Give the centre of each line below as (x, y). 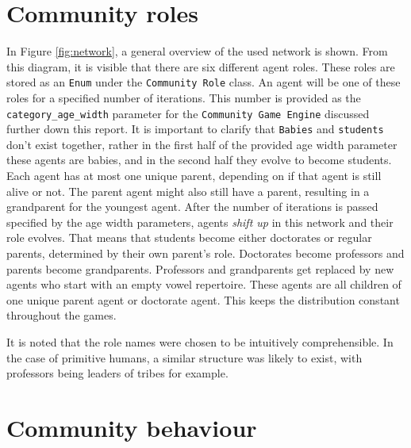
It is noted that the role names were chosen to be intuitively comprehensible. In (200, 342)
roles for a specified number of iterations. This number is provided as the (184, 97)
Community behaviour (132, 427)
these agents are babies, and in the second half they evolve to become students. (199, 160)
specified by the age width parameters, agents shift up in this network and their (200, 222)
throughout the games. (61, 315)
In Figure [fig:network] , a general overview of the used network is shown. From (197, 51)
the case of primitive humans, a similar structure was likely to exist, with (184, 357)
